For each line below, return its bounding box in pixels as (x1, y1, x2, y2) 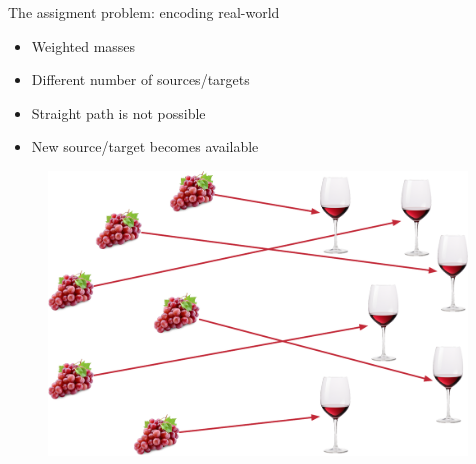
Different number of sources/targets (31, 69, 250, 90)
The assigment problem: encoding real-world (8, 2, 280, 22)
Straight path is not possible (31, 102, 206, 123)
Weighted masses (31, 35, 136, 56)
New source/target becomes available (31, 136, 259, 157)
